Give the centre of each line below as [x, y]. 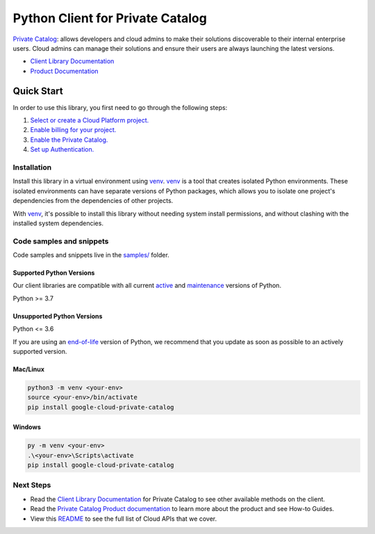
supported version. [40, 351]
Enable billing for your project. [73, 130]
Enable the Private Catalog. [69, 140]
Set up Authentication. [62, 149]
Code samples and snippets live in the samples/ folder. [91, 255]
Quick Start [38, 91]
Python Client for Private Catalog [110, 18]
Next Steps [32, 485]
